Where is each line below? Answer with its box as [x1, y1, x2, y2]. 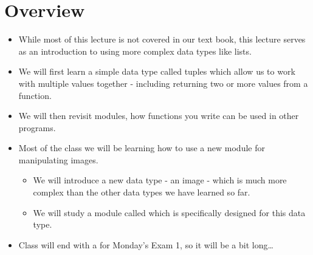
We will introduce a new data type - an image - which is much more [33, 174, 287, 186]
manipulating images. [18, 153, 98, 166]
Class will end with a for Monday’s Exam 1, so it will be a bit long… [18, 238, 273, 251]
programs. [18, 121, 56, 134]
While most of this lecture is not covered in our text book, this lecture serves [18, 33, 306, 46]
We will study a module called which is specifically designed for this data [33, 206, 306, 219]
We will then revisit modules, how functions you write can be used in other [18, 109, 299, 122]
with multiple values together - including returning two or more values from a [18, 76, 308, 89]
